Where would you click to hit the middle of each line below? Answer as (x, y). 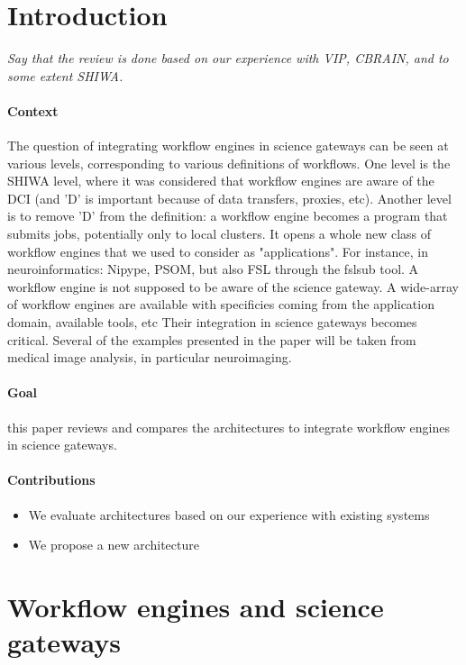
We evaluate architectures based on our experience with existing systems (229, 514)
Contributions (51, 480)
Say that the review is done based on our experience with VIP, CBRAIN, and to (228, 58)
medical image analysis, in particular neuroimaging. (150, 357)
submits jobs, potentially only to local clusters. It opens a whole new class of (219, 234)
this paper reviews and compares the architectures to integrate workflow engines (229, 427)
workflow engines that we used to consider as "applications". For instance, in (218, 251)
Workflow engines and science (196, 606)
